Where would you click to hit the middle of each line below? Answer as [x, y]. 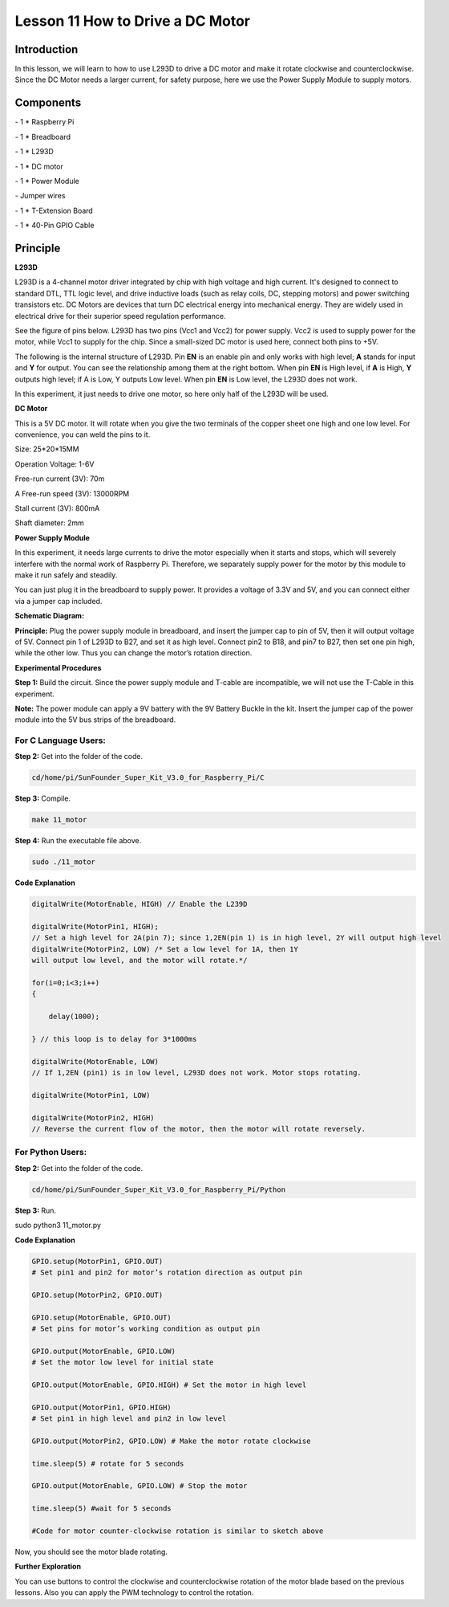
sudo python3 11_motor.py [58, 1226]
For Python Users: [51, 1152]
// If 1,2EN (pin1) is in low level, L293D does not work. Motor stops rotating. [197, 1073]
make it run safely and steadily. [66, 575]
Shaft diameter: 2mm [49, 523]
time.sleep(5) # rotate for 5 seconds [108, 1463]
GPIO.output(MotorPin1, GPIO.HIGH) [101, 1407]
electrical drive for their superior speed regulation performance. [120, 316]
